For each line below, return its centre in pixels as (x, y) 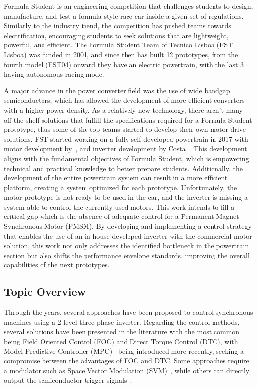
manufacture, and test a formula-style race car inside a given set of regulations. (124, 16)
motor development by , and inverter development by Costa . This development (126, 149)
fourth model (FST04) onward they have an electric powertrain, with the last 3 (124, 64)
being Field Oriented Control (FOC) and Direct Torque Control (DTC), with (121, 341)
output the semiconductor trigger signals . (68, 380)
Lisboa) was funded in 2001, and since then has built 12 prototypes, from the (121, 54)
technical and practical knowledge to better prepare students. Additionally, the (123, 168)
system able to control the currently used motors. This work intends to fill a (119, 206)
